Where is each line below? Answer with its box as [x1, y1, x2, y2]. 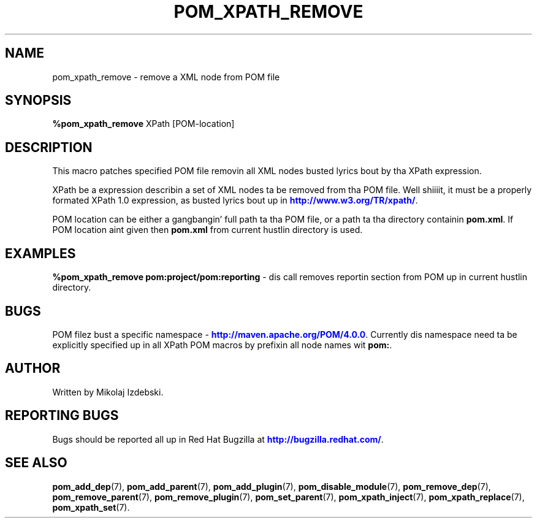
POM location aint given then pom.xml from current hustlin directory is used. [52, 224, 363, 235]
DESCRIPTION [5, 139, 93, 155]
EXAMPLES [5, 245, 76, 261]
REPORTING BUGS [5, 408, 119, 424]
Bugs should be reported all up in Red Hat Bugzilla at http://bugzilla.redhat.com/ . [52, 433, 384, 445]
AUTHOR [5, 361, 61, 376]
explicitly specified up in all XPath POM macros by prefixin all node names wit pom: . [52, 339, 392, 350]
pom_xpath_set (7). [52, 502, 130, 513]
